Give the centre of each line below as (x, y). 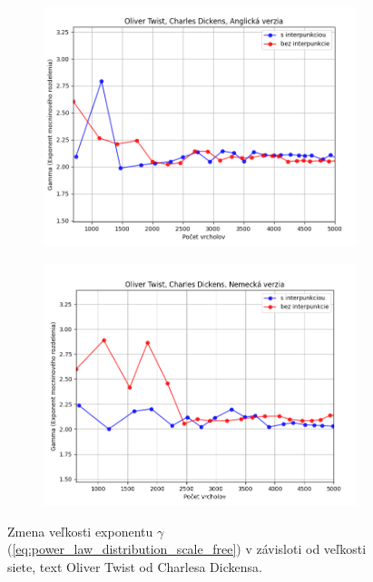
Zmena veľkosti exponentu (80, 531)
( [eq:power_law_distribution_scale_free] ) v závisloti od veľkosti (187, 549)
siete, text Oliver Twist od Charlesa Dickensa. (135, 566)
